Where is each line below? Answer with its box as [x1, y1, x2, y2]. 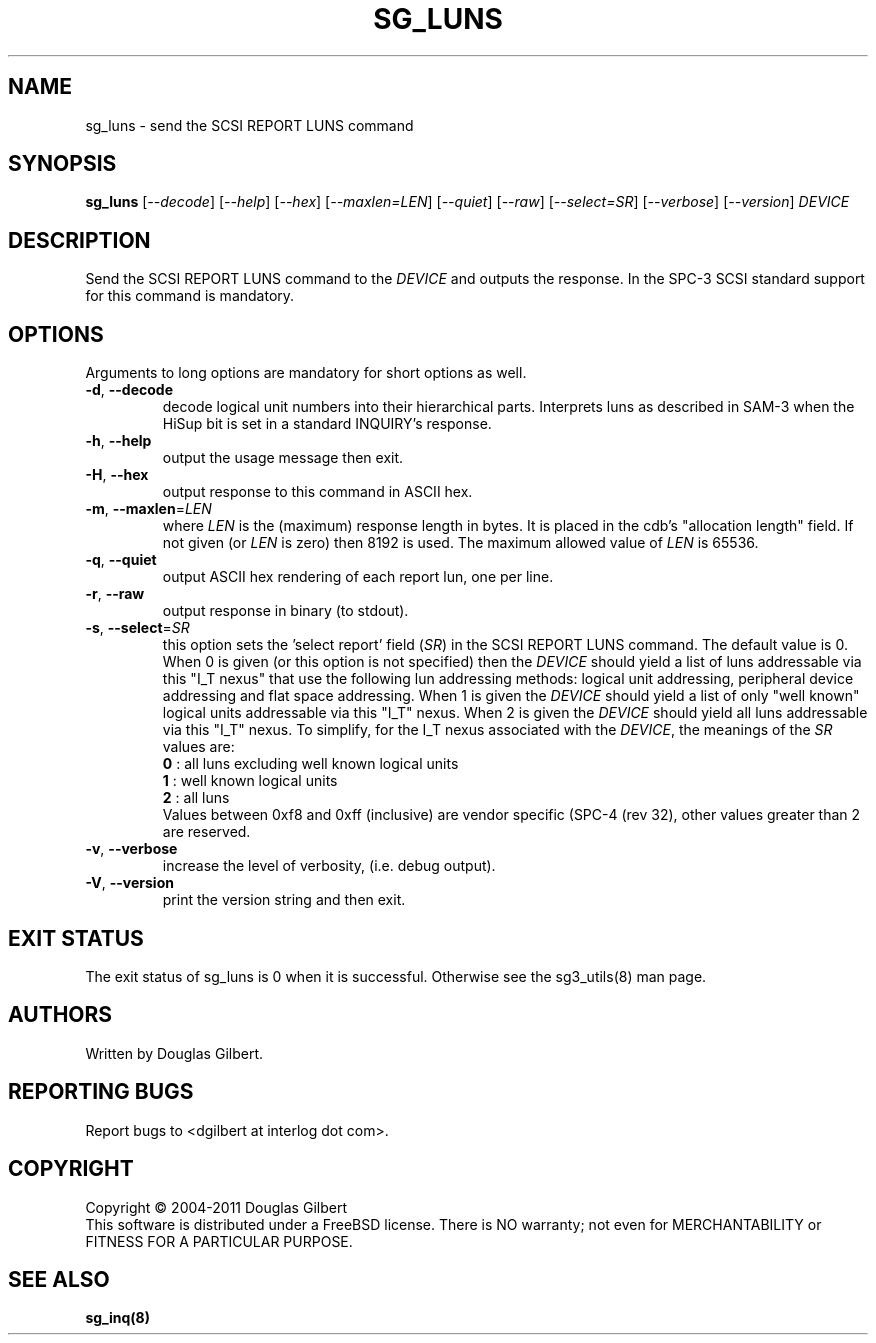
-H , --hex [85, 466, 149, 484]
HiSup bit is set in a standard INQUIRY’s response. [162, 415, 492, 433]
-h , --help [85, 432, 152, 450]
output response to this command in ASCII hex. [162, 483, 473, 501]
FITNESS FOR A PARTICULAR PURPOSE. [85, 1232, 353, 1250]
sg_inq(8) [85, 1309, 150, 1327]
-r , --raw [85, 585, 145, 603]
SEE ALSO [8, 1266, 110, 1292]
